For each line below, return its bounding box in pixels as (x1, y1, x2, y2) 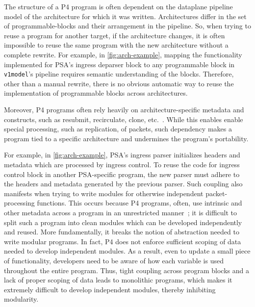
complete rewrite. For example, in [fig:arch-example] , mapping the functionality (4, 49, 242, 59)
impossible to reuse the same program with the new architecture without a (4, 40, 229, 50)
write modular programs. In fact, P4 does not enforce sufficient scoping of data (4, 236, 241, 246)
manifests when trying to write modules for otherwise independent (4, 188, 204, 198)
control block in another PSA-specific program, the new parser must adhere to (4, 169, 240, 179)
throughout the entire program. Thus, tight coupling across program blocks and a (4, 265, 249, 275)
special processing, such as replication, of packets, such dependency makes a (4, 124, 232, 134)
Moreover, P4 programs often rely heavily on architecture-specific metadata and (4, 104, 244, 114)
